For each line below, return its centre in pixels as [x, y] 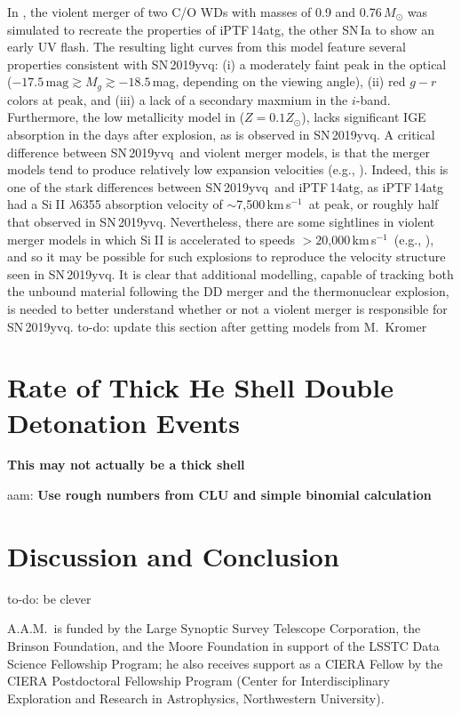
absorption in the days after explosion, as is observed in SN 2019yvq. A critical [221, 135]
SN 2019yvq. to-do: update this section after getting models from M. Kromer [217, 326]
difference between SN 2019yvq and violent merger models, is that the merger [219, 152]
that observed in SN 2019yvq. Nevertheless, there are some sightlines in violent [221, 221]
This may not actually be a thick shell [126, 465]
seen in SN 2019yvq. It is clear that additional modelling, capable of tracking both [230, 273]
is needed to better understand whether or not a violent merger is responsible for [227, 308]
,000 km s [352, 239]
